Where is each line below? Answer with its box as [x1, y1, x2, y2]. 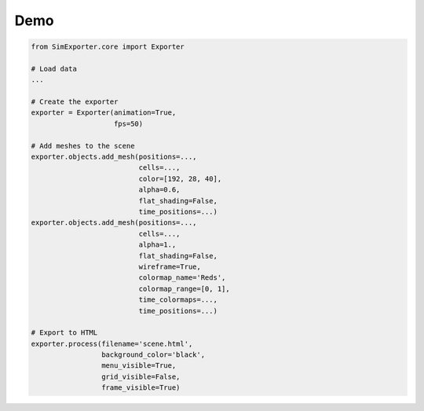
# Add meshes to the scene [31, 141, 135, 150]
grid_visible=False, [101, 372, 181, 381]
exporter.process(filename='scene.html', [31, 339, 193, 348]
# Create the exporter [31, 97, 119, 106]
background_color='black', [101, 350, 206, 359]
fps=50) [114, 119, 144, 128]
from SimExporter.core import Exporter [31, 42, 185, 51]
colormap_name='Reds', [138, 273, 226, 282]
